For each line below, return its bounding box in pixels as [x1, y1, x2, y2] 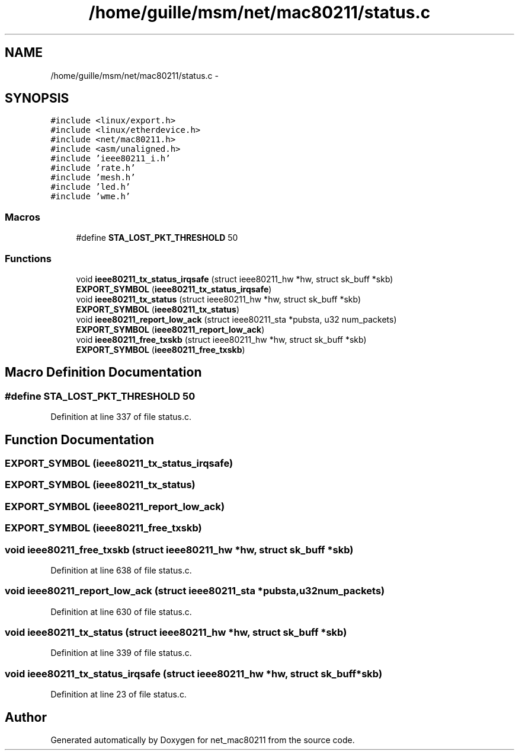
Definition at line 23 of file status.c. [50, 689, 187, 700]
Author [5, 709, 47, 725]
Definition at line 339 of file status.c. [50, 648, 192, 658]
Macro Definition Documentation [5, 365, 202, 380]
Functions [5, 252, 52, 265]
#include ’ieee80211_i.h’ [50, 154, 171, 164]
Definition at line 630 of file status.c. [50, 606, 192, 617]
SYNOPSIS [5, 91, 69, 106]
